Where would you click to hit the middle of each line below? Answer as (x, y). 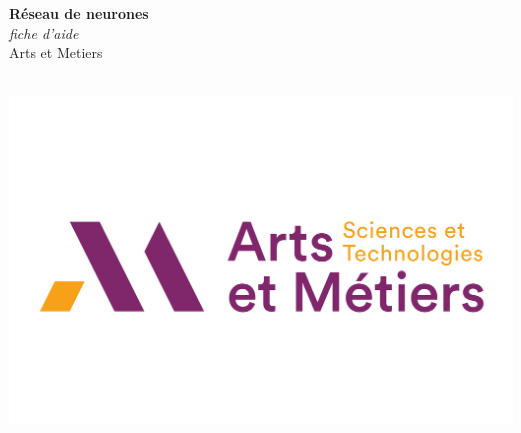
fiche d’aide (44, 32)
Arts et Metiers (56, 52)
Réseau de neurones (79, 13)
